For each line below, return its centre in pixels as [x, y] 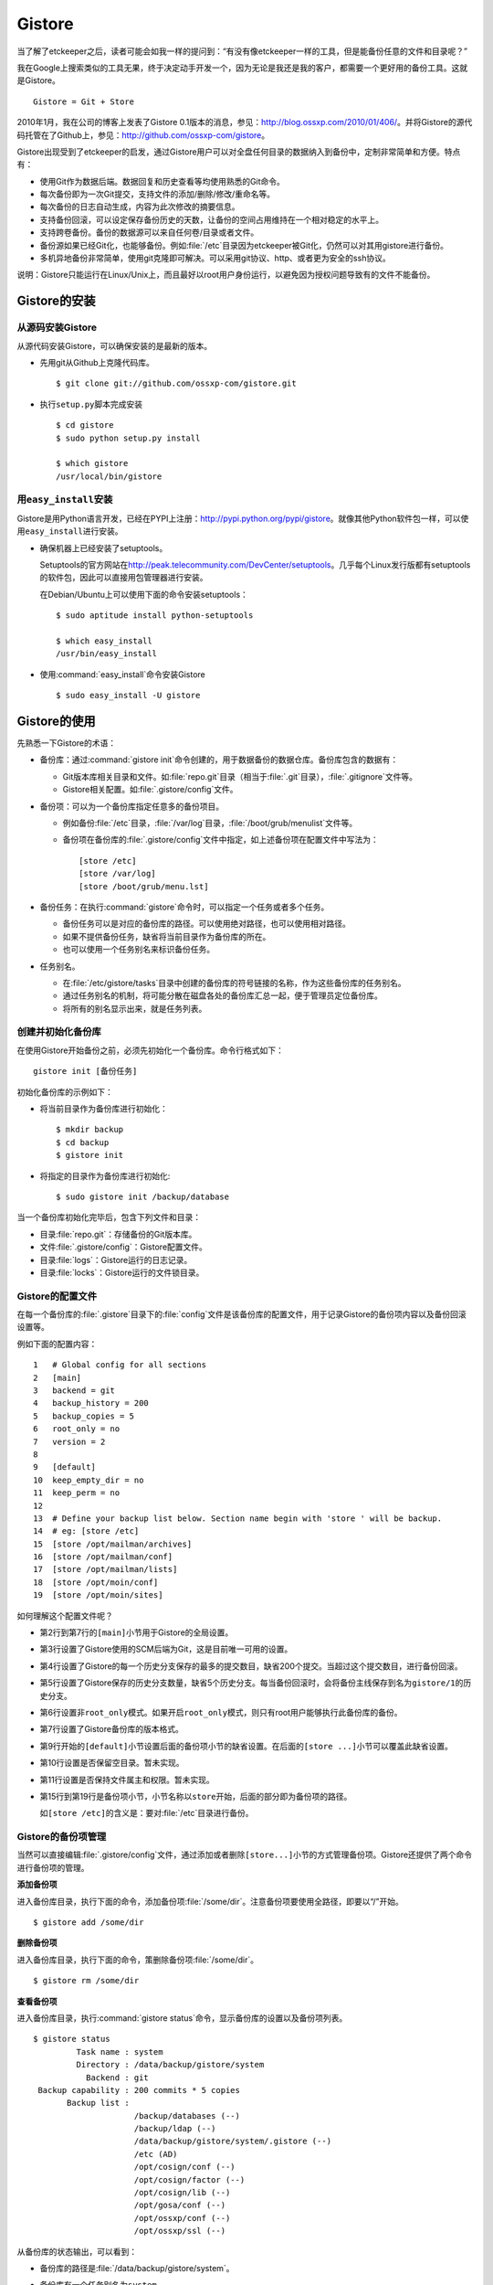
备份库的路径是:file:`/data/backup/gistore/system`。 [137, 2268]
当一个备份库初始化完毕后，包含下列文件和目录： [109, 1217]
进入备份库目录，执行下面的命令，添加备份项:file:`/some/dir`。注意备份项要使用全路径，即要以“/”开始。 [210, 1901]
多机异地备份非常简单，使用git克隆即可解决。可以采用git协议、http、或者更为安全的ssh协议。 [215, 258]
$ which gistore [92, 463]
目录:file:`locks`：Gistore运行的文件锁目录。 [122, 1272]
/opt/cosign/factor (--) [189, 2179]
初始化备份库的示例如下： [65, 1091]
